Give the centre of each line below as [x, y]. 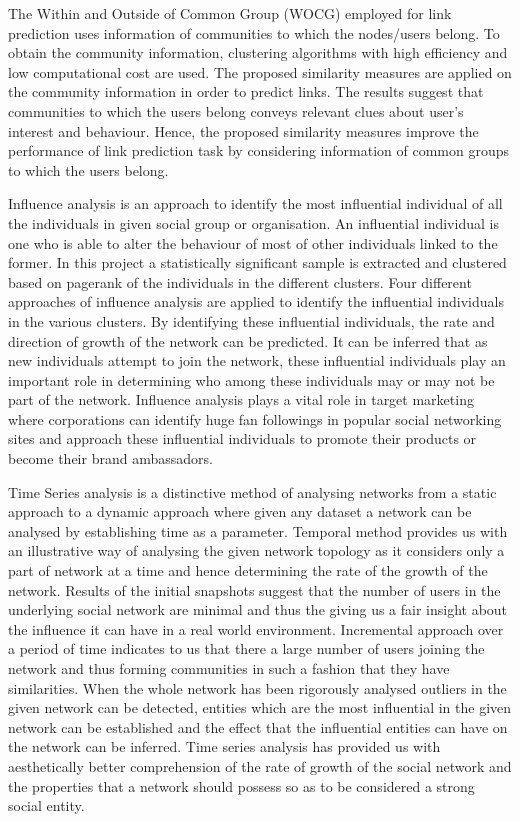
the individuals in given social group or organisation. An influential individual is [253, 222]
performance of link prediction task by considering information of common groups [259, 150]
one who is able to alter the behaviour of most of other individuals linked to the [253, 242]
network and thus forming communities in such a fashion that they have [229, 668]
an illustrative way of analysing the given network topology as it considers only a [256, 550]
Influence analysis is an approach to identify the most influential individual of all [255, 203]
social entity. [46, 805]
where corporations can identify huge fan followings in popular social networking [255, 418]
